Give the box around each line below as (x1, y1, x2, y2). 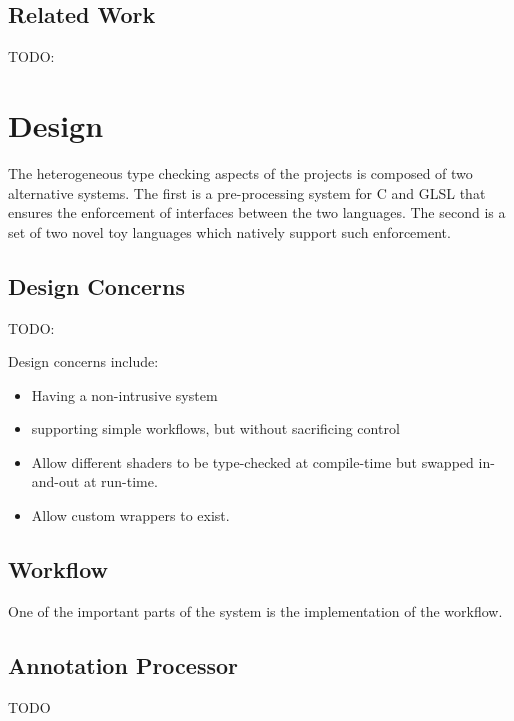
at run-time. (83, 471, 158, 492)
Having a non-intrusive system (31, 384, 218, 405)
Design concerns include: (8, 351, 159, 372)
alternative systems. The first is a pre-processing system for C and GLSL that (8, 182, 486, 203)
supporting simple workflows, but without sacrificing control (31, 418, 400, 439)
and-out (31, 471, 80, 492)
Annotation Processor (8, 649, 239, 680)
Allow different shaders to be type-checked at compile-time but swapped (31, 451, 474, 472)
